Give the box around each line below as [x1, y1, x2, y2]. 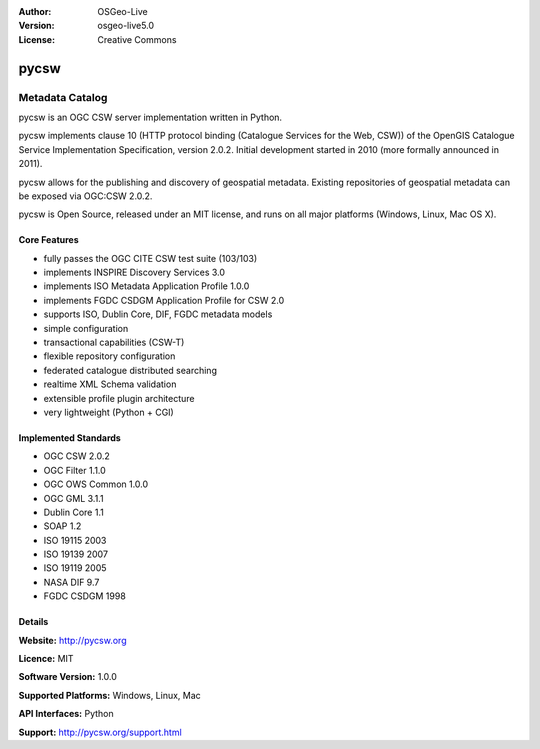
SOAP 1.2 [43, 520, 82, 532]
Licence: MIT [18, 653, 74, 665]
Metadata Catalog [18, 90, 108, 104]
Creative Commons [97, 33, 177, 45]
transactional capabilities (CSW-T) [43, 336, 185, 349]
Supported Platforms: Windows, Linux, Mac [18, 689, 202, 701]
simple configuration [43, 322, 129, 334]
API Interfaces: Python [18, 708, 114, 720]
